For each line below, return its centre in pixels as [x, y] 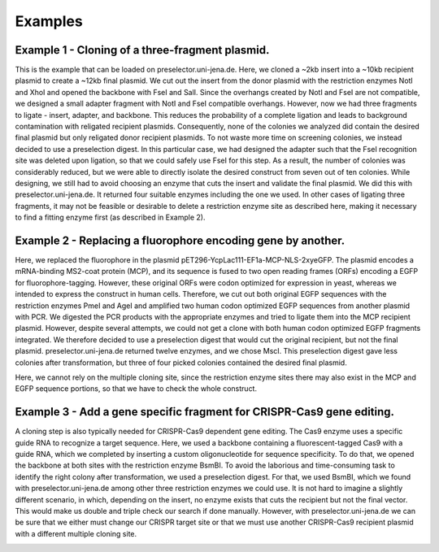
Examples [49, 21]
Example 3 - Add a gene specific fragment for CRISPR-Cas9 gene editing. [204, 412]
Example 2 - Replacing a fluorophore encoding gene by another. [180, 240]
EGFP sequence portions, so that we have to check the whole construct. [136, 389]
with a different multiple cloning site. [76, 533]
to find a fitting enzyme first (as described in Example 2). [110, 217]
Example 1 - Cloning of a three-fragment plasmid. [142, 50]
